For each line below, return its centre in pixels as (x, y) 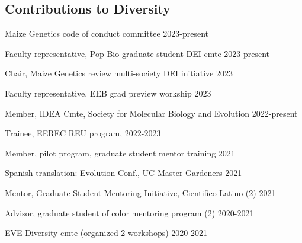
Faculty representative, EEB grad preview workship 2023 (108, 93)
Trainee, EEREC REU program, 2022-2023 (83, 133)
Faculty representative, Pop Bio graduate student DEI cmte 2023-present (137, 53)
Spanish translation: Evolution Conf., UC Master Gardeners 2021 (123, 173)
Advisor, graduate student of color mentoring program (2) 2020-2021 (129, 212)
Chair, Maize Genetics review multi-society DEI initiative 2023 (119, 73)
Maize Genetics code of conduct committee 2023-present (107, 33)
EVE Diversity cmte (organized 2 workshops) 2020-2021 (106, 233)
